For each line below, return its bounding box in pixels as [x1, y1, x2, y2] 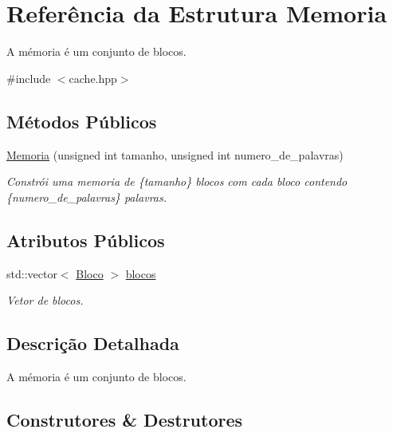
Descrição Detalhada [6, 331, 179, 356]
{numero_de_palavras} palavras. [6, 188, 167, 205]
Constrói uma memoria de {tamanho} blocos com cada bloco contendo [6, 173, 348, 190]
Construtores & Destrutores [6, 407, 243, 431]
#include [6, 69, 51, 86]
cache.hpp [69, 69, 117, 86]
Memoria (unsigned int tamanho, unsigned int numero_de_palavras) [6, 146, 344, 163]
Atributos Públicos [6, 227, 165, 252]
